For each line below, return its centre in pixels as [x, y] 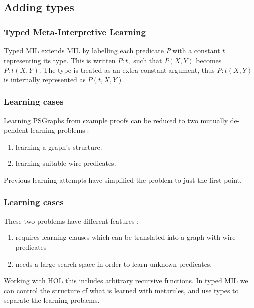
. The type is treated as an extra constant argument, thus [127, 70]
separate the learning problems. [52, 300]
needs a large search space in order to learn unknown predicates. [114, 264]
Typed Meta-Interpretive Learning [75, 32]
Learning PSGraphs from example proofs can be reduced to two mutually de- [122, 120]
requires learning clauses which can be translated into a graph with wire [126, 237]
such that [148, 60]
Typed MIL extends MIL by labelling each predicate [84, 50]
